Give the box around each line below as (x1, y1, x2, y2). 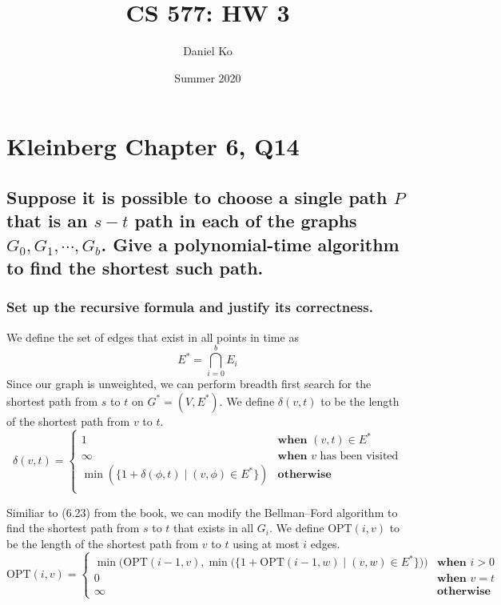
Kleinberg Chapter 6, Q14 (6, 130, 300, 162)
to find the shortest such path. (6, 255, 264, 280)
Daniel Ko (183, 42, 233, 59)
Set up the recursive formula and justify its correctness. (6, 297, 373, 317)
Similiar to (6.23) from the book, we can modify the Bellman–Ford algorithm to (6, 503, 398, 520)
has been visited (320, 451, 399, 463)
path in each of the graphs (134, 208, 357, 233)
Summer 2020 (174, 69, 241, 86)
